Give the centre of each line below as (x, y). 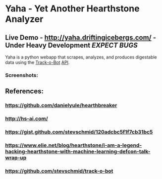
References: (24, 91)
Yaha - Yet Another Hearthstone (72, 9)
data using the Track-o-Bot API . (37, 62)
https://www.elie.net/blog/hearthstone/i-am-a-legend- (74, 145)
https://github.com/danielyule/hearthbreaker (61, 106)
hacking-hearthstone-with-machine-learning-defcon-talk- (78, 151)
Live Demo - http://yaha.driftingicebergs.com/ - (81, 37)
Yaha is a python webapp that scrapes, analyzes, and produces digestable (81, 57)
